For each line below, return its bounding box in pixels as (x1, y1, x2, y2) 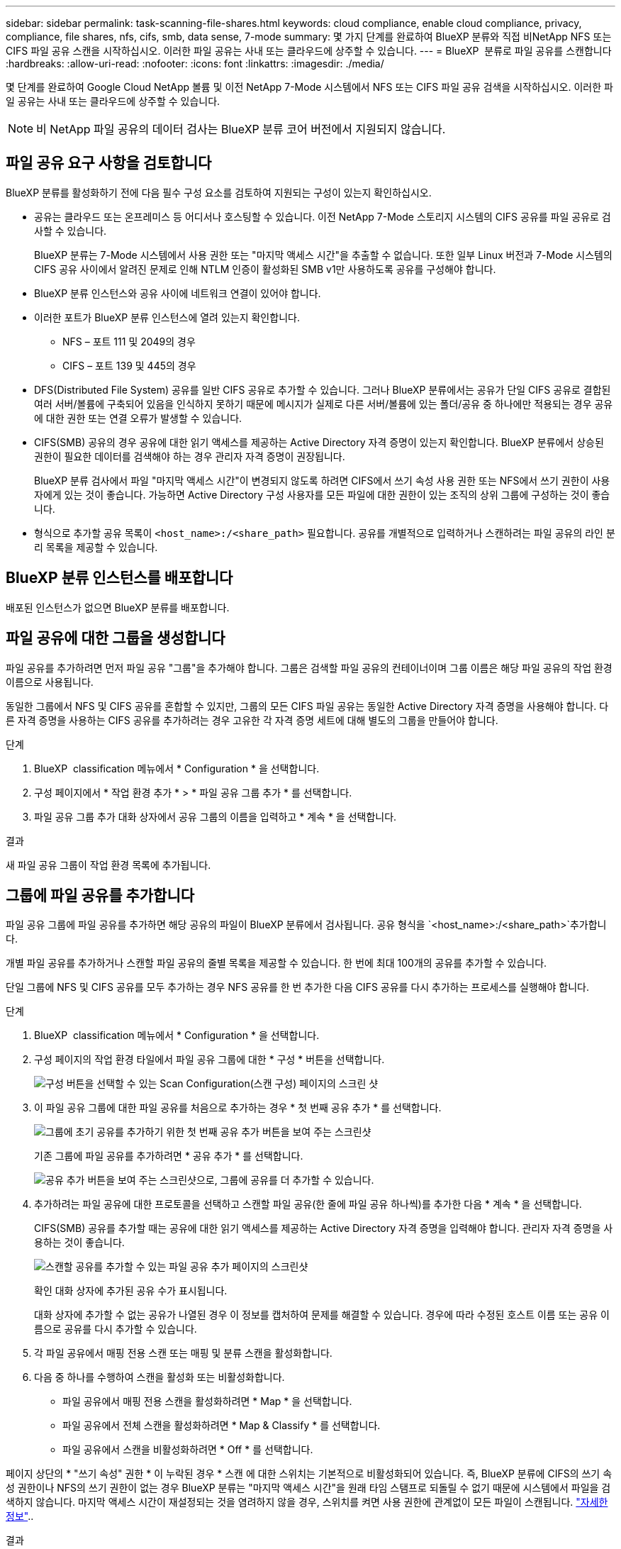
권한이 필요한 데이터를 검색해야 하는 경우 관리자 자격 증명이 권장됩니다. (34, 450, 345, 462)
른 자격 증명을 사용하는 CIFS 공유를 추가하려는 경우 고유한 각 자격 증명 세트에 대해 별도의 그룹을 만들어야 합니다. (6, 714, 498, 726)
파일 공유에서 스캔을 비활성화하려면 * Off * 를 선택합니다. (62, 1443, 313, 1456)
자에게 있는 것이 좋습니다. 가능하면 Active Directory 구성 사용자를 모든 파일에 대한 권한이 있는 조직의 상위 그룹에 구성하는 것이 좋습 (34, 488, 610, 501)
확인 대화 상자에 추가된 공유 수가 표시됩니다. (34, 1284, 228, 1297)
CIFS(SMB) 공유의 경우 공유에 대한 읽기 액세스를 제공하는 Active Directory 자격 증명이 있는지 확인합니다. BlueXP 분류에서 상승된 (34, 435, 604, 448)
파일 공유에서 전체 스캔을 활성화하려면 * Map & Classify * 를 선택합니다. (62, 1419, 381, 1432)
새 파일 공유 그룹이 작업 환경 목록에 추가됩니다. (6, 858, 211, 871)
